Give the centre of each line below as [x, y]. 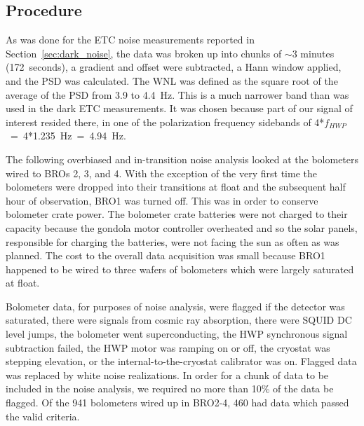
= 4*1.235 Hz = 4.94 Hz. [68, 136]
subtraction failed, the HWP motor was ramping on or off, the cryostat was [168, 347]
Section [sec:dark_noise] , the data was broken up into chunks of [144, 53]
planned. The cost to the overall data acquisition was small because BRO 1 [166, 255]
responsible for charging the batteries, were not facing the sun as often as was [173, 241]
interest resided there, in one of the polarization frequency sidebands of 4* [165, 122]
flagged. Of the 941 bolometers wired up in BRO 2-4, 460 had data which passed [177, 403]
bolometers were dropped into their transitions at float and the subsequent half [176, 187]
